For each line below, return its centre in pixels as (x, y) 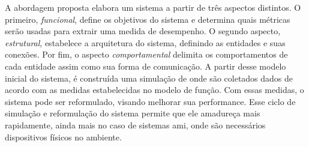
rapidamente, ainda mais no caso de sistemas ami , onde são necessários (135, 124)
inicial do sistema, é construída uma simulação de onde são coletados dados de (149, 78)
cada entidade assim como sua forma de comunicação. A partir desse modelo (145, 66)
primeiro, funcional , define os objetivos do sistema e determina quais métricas (148, 19)
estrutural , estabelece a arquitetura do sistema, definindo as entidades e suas (145, 42)
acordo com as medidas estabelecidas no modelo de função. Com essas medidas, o (154, 90)
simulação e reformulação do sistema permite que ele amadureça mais (133, 113)
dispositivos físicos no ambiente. (63, 136)
